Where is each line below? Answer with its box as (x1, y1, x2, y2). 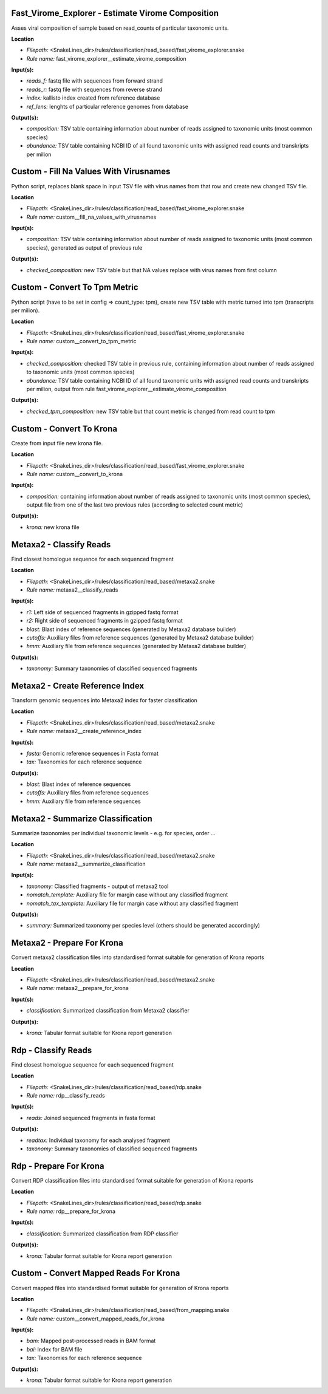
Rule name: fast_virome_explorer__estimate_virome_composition (26, 55, 186, 62)
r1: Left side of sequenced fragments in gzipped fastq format (26, 608, 179, 616)
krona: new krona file (26, 523, 80, 531)
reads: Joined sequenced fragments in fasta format (26, 1114, 155, 1121)
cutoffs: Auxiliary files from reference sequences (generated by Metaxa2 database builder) (26, 634, 255, 641)
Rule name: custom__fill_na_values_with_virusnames (26, 213, 157, 220)
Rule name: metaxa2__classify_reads (26, 586, 118, 593)
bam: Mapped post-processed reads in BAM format (26, 1337, 156, 1345)
